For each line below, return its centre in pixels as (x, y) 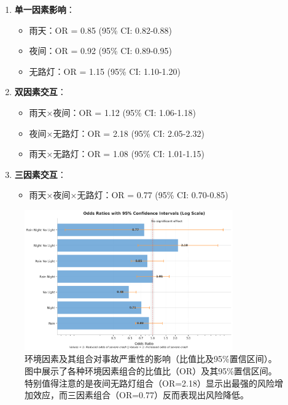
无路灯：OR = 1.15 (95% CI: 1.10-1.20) (105, 71)
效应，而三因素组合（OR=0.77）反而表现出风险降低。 (141, 395)
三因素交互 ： (40, 174)
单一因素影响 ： (45, 9)
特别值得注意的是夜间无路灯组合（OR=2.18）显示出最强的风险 (150, 383)
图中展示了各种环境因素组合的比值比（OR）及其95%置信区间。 (151, 371)
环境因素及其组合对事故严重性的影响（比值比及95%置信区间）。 (151, 359)
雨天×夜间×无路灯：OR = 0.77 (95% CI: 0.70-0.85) (129, 195)
